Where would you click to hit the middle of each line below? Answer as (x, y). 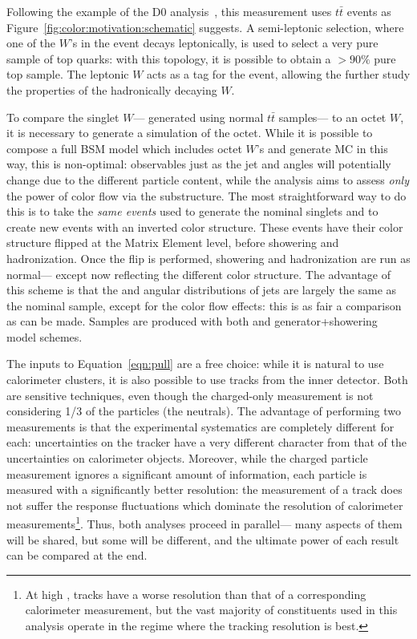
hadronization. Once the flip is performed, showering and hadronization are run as (208, 258)
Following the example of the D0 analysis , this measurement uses (169, 11)
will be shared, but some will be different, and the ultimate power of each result (203, 539)
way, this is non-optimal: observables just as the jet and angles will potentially (199, 164)
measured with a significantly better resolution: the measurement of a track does (204, 489)
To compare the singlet (63, 117)
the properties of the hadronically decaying (112, 89)
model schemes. (45, 336)
